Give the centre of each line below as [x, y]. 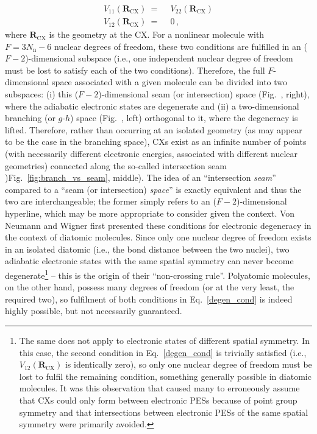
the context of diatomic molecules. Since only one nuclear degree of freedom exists [158, 237]
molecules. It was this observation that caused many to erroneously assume [159, 388]
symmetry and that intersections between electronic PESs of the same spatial [164, 412]
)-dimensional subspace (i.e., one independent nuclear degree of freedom [159, 58]
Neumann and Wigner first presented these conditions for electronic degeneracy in [158, 225]
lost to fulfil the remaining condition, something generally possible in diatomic [165, 376]
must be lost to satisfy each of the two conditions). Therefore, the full [135, 70]
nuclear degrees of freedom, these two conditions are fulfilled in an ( [180, 46]
